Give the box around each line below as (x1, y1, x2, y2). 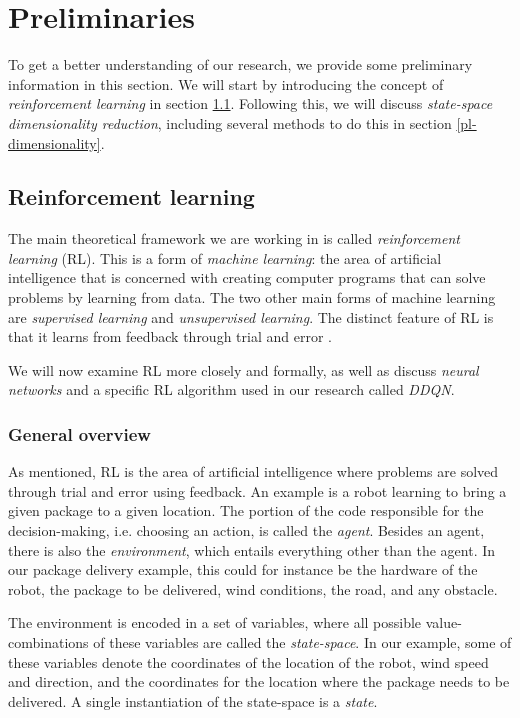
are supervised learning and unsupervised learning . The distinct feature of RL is (8, 306, 494, 327)
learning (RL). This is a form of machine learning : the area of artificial (8, 247, 442, 268)
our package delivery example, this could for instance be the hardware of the (8, 559, 478, 580)
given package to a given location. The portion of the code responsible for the (8, 500, 484, 521)
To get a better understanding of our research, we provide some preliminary (8, 54, 473, 75)
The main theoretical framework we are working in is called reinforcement (8, 228, 460, 249)
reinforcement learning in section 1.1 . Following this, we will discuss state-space (8, 93, 493, 114)
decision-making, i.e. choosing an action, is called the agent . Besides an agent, (8, 520, 485, 541)
